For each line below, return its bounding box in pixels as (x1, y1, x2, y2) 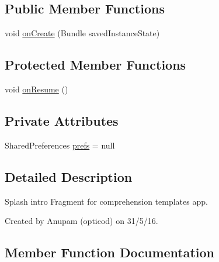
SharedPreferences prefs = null (5, 139, 115, 151)
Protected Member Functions (5, 56, 186, 74)
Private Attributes (5, 111, 119, 129)
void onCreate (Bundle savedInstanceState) (5, 27, 160, 39)
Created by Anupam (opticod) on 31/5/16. (5, 215, 158, 227)
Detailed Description (5, 167, 133, 185)
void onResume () (5, 83, 68, 95)
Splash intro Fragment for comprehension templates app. (5, 195, 208, 207)
